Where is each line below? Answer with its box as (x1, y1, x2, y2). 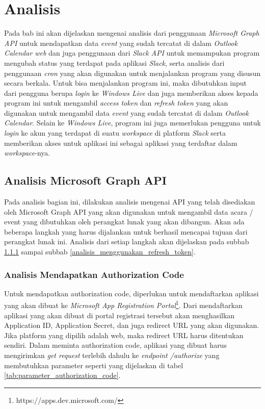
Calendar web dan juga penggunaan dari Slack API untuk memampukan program (4, 47, 260, 58)
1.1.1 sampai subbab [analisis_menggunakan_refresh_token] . (4, 246, 196, 257)
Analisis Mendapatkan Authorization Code (4, 268, 184, 280)
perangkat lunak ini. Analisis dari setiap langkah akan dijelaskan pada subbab (4, 236, 249, 247)
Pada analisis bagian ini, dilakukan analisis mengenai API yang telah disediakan (4, 196, 255, 207)
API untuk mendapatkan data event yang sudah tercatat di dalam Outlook (4, 37, 238, 48)
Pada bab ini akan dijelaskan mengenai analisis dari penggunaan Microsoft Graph (4, 28, 259, 38)
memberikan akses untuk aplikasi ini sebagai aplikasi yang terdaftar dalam (4, 137, 237, 148)
